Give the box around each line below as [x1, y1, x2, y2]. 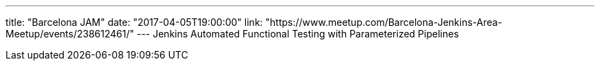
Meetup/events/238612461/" [5, 28, 134, 39]
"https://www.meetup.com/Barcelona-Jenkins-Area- [265, 16, 503, 28]
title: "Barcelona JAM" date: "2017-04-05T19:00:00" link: [5, 16, 263, 28]
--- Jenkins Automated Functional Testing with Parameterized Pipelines [136, 28, 459, 39]
